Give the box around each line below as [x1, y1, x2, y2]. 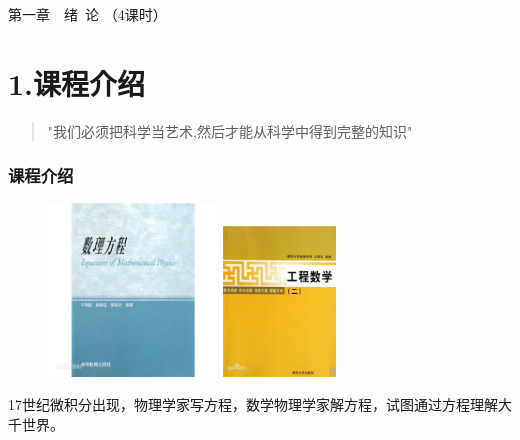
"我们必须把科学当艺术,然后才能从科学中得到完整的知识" [47, 120, 413, 141]
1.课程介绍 [8, 62, 146, 103]
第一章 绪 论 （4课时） [8, 3, 167, 24]
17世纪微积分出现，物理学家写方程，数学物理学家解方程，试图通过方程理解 [8, 394, 498, 415]
